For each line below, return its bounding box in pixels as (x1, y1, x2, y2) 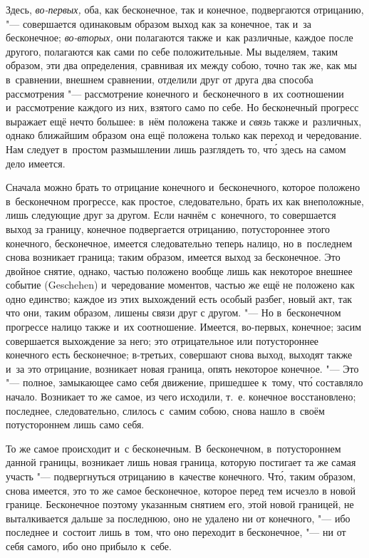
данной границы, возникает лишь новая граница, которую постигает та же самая (6, 455, 356, 470)
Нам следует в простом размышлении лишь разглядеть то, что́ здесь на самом (6, 141, 346, 156)
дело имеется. (6, 155, 66, 170)
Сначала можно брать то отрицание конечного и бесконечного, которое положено (6, 180, 360, 195)
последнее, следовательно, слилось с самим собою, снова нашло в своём (6, 403, 325, 418)
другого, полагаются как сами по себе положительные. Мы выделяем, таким (6, 43, 338, 58)
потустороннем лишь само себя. (6, 417, 145, 432)
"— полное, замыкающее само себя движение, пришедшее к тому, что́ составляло (6, 375, 363, 390)
